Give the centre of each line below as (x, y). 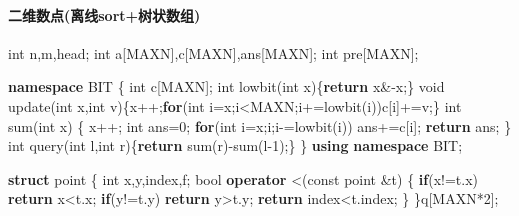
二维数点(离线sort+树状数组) (104, 14)
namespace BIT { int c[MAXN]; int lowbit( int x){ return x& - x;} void (226, 86)
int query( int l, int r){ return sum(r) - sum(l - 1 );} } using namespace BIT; (235, 145)
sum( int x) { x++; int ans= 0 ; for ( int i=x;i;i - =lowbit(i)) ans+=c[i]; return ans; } (260, 125)
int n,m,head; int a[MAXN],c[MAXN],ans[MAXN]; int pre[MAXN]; (213, 52)
